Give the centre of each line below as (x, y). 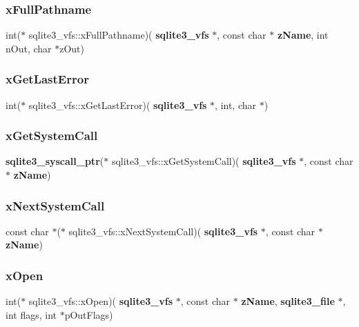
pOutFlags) (89, 314)
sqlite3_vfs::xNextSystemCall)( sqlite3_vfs (163, 231)
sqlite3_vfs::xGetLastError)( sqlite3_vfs (118, 105)
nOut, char (29, 48)
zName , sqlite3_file (288, 301)
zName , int (303, 35)
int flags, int (31, 314)
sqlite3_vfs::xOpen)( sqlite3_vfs (101, 301)
